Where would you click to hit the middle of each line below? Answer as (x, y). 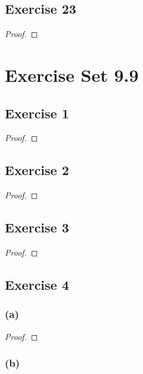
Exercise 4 (37, 284)
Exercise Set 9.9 (72, 74)
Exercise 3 (37, 227)
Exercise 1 (37, 113)
